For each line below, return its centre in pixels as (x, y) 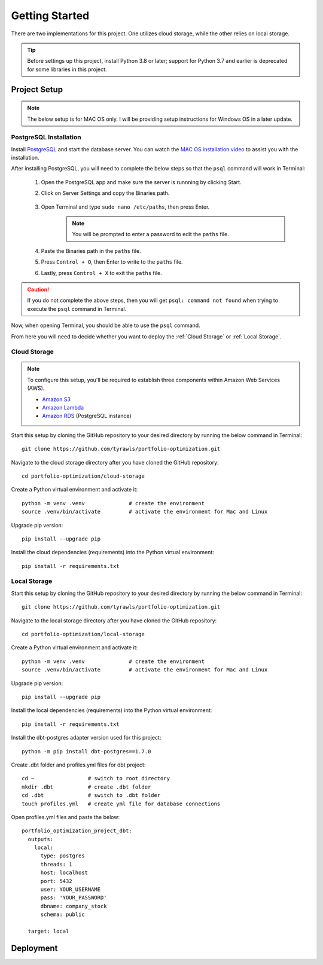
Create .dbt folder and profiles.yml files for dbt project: (78, 765)
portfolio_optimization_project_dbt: (77, 831)
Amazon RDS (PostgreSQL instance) (87, 416)
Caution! (38, 289)
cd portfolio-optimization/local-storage (83, 634)
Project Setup (37, 89)
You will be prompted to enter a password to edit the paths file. (151, 234)
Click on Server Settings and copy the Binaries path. (105, 193)
